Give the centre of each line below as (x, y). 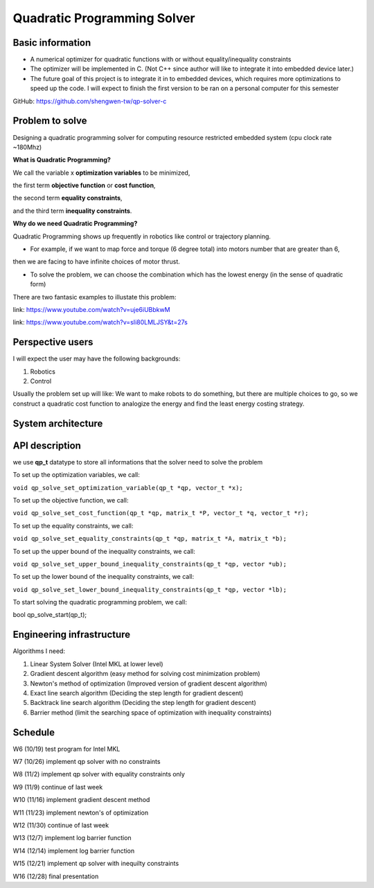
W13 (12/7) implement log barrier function (72, 838)
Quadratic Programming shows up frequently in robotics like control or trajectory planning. (142, 236)
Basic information (52, 43)
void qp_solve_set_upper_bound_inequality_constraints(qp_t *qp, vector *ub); (150, 564)
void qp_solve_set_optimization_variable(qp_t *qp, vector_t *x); (128, 488)
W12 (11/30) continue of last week (61, 825)
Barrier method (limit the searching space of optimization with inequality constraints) (151, 712)
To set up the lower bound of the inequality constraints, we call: (104, 577)
